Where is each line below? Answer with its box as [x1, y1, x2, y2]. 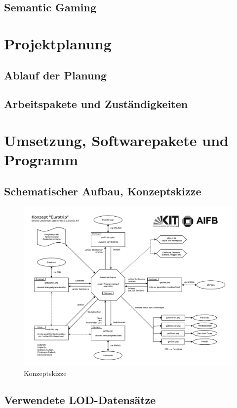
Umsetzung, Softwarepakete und [4, 130, 229, 150]
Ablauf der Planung [4, 67, 107, 82]
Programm [4, 149, 79, 170]
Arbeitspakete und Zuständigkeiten [4, 96, 188, 111]
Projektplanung [4, 33, 112, 53]
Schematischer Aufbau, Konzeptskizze [4, 183, 201, 198]
